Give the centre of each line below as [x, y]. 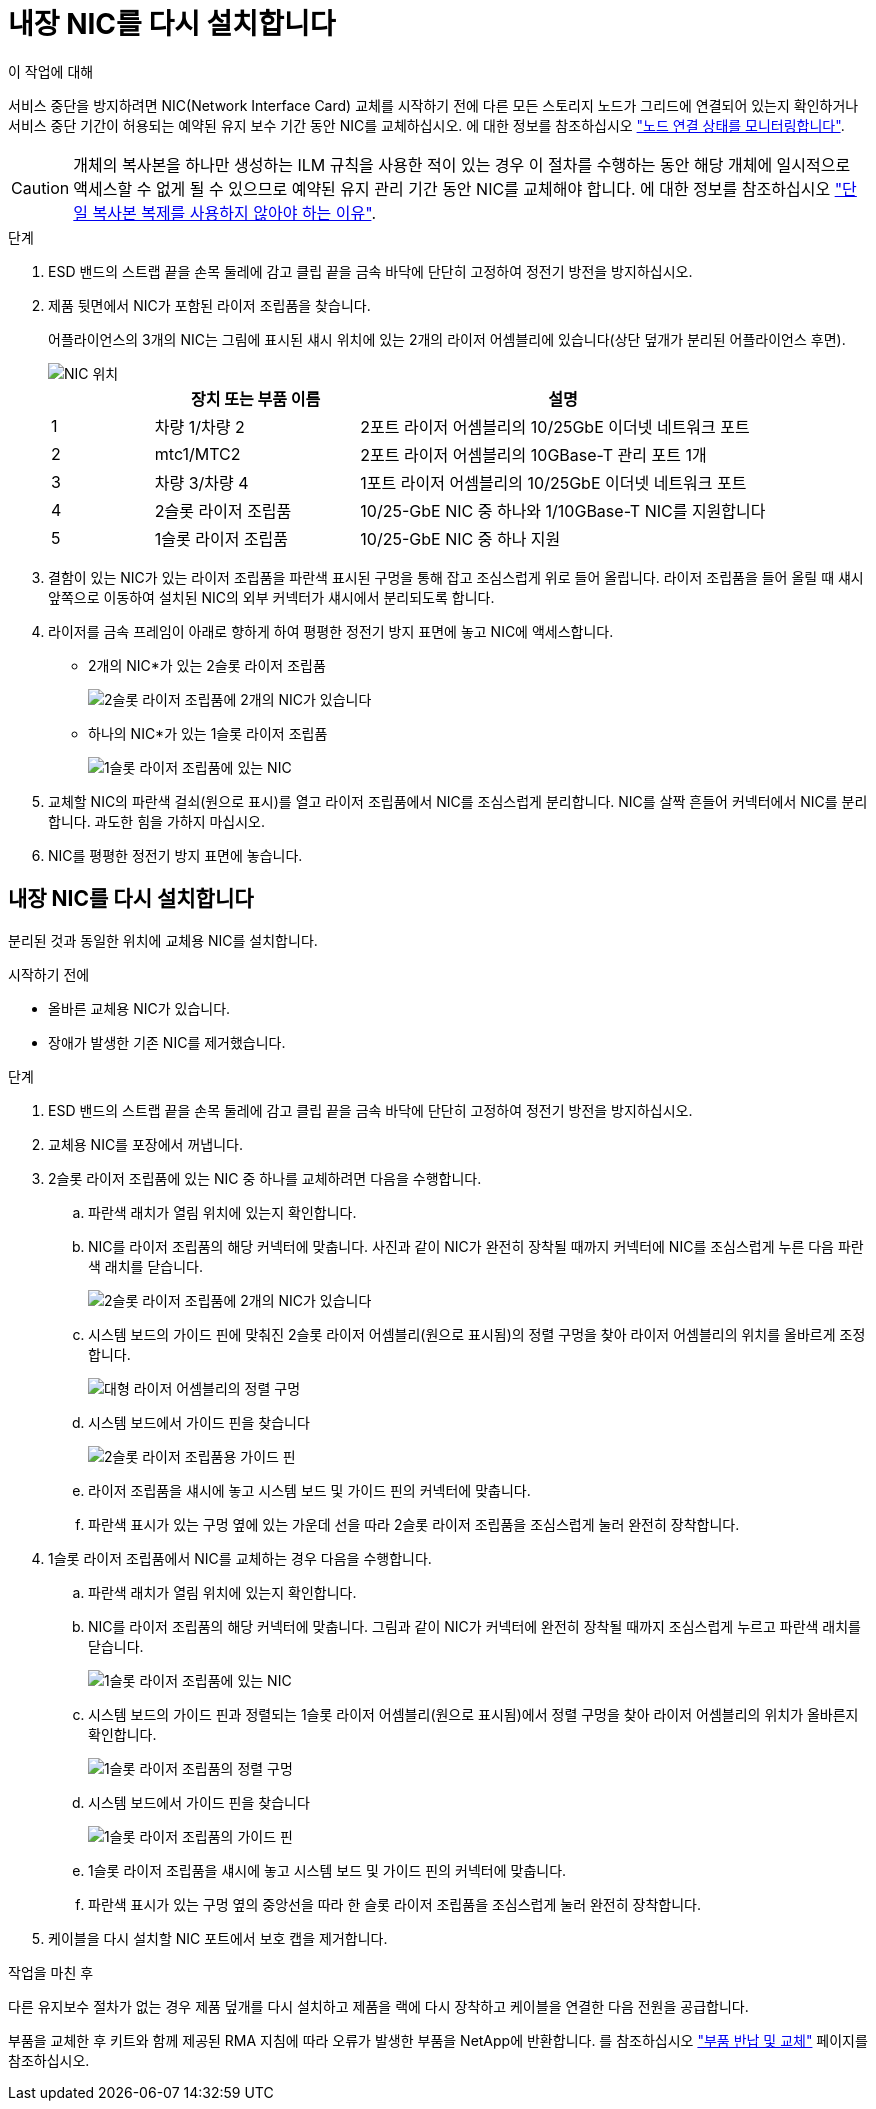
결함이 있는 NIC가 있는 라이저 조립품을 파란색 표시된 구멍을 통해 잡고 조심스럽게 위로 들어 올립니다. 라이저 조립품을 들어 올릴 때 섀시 [456, 577]
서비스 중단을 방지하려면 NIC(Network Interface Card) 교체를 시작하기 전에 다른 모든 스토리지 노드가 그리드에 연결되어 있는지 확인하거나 [433, 105]
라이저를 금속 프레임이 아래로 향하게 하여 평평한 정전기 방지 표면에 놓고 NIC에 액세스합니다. [331, 631]
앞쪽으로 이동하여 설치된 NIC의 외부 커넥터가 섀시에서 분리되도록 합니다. [271, 597]
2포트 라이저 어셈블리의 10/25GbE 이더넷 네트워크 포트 [555, 426]
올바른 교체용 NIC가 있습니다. [139, 1008]
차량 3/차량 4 [201, 482]
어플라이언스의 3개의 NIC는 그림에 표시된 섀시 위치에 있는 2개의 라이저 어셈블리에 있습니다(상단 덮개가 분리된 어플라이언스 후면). [447, 339]
